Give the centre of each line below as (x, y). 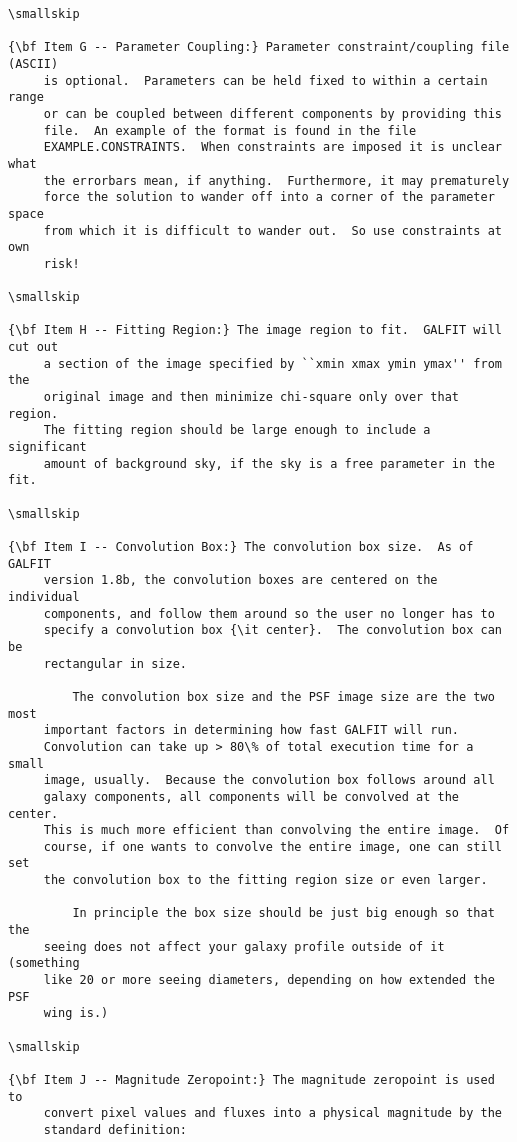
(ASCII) (33, 63)
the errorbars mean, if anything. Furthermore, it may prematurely (276, 180)
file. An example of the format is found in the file (230, 130)
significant (47, 447)
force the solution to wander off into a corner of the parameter (269, 197)
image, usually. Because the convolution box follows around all (269, 780)
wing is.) (76, 1013)
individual (44, 596)
